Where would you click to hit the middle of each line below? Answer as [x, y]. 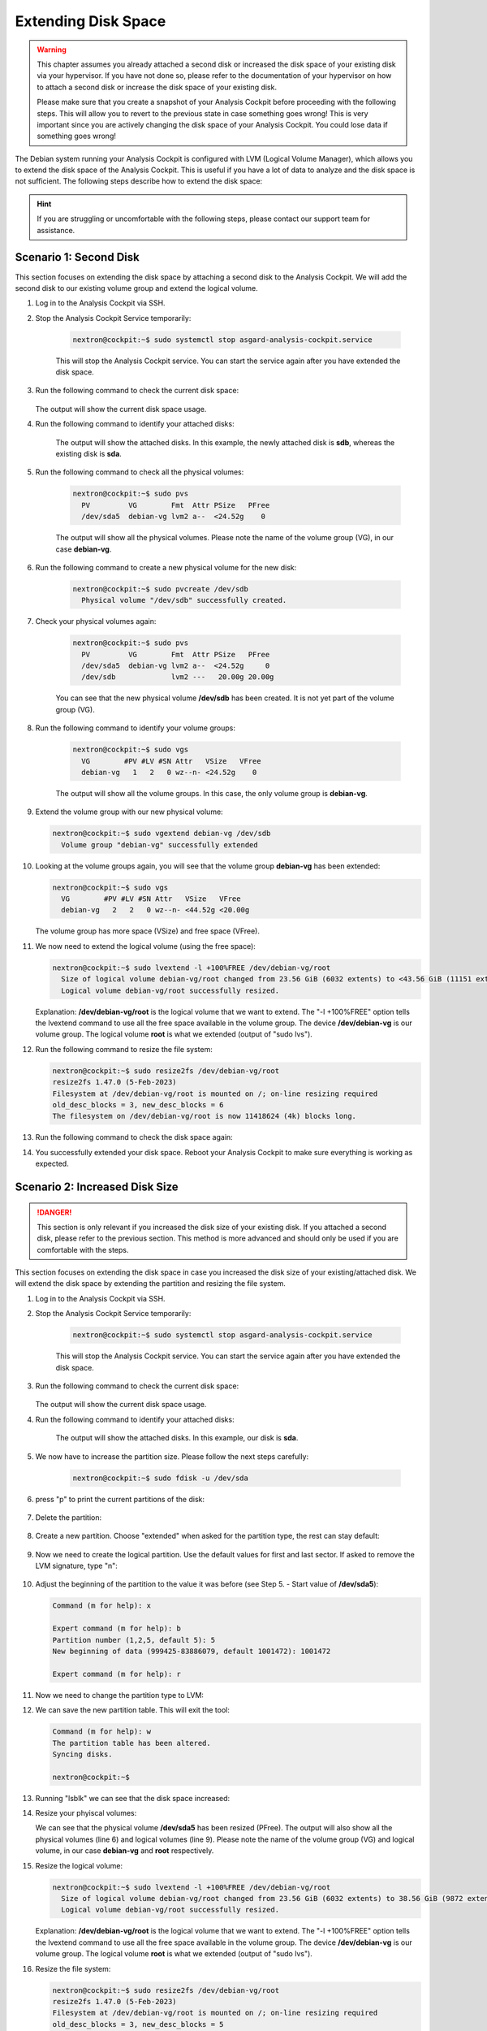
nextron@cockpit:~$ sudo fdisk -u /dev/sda [161, 1478]
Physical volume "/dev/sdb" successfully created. [184, 600]
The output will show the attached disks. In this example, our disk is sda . [177, 1438]
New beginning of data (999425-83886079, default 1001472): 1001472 [192, 1652]
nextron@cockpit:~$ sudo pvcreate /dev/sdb [161, 589]
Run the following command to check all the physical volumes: [140, 472]
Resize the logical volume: [79, 1865]
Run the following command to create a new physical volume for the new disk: [166, 567]
